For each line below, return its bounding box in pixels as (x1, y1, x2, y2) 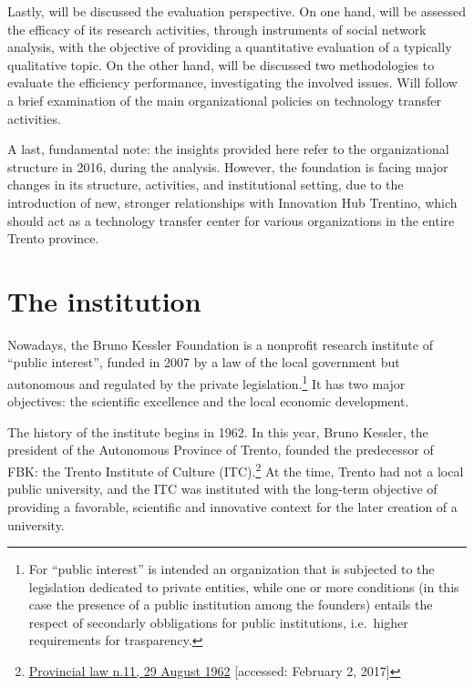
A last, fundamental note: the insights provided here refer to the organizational (7, 139, 449, 159)
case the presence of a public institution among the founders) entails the (28, 595, 433, 614)
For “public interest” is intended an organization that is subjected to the (28, 559, 435, 579)
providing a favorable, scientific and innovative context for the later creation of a (7, 497, 458, 516)
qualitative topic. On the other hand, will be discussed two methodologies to (7, 55, 435, 74)
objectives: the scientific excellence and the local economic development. (7, 392, 409, 411)
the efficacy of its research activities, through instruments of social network (7, 19, 427, 38)
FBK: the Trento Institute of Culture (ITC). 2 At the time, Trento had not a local (7, 459, 464, 480)
